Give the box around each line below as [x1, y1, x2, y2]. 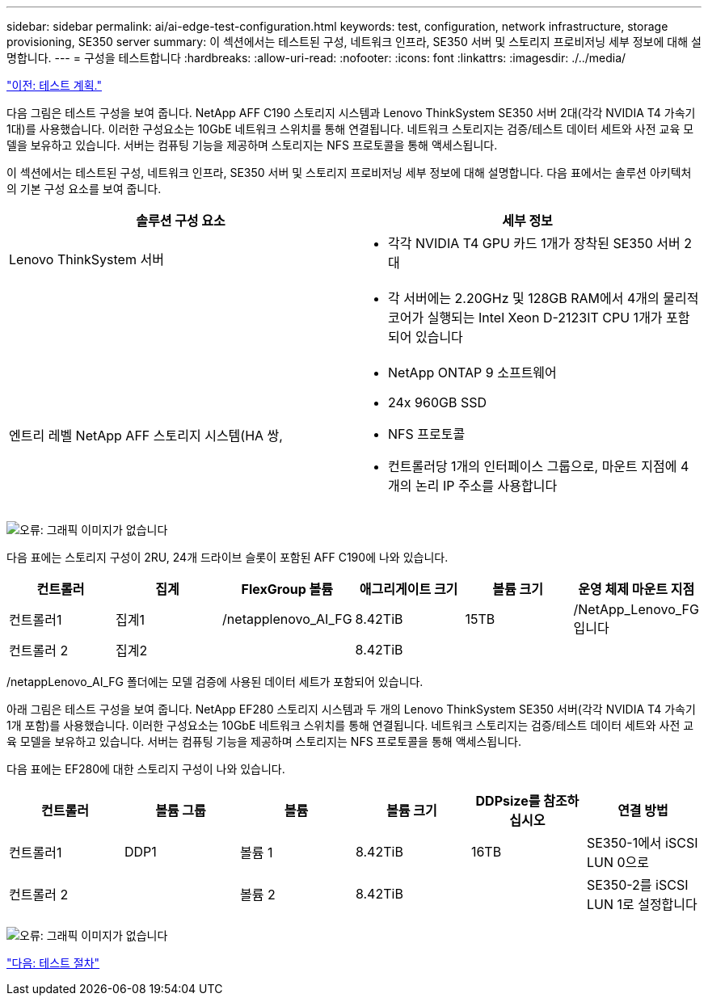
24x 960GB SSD [388, 394, 487, 410]
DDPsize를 [475, 793, 541, 809]
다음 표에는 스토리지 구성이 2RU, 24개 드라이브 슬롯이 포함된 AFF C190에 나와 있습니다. [6, 550, 449, 564]
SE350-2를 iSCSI [586, 877, 689, 893]
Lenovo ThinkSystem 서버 [9, 251, 164, 267]
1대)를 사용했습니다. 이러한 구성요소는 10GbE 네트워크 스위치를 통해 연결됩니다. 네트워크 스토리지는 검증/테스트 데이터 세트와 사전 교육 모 [6, 122, 694, 136]
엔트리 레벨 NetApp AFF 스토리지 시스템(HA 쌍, [9, 427, 283, 444]
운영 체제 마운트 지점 [578, 581, 695, 597]
